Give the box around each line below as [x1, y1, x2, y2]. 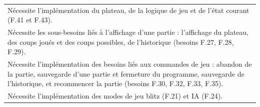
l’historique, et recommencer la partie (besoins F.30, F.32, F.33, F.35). [7, 78, 223, 89]
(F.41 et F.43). [7, 14, 52, 25]
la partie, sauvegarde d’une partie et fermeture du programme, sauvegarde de [7, 68, 244, 79]
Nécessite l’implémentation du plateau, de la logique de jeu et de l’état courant [7, 4, 249, 15]
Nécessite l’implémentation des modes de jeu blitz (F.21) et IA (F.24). [7, 91, 222, 101]
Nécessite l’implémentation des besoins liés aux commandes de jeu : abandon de [7, 59, 252, 69]
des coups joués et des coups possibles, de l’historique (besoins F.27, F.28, [7, 36, 234, 47]
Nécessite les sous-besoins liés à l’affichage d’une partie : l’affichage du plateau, [7, 27, 249, 37]
